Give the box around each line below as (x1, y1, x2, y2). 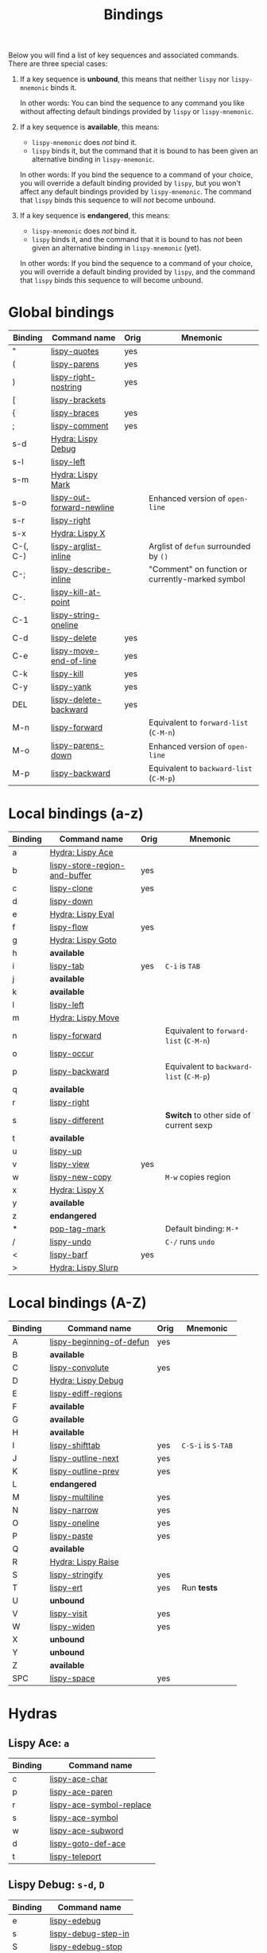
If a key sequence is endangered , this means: (19, 211, 171, 221)
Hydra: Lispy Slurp (49, 1262, 119, 1274)
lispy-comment (50, 421, 109, 432)
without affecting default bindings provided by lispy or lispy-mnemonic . (19, 107, 254, 116)
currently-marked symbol (148, 573, 246, 585)
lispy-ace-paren (49, 1787, 113, 1797)
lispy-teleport (49, 1851, 102, 1861)
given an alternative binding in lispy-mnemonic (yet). (31, 243, 202, 252)
